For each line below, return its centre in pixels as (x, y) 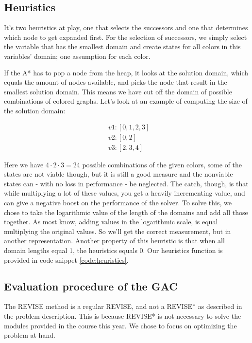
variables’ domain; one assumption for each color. (77, 56)
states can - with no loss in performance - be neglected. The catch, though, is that (126, 183)
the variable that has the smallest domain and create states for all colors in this (122, 46)
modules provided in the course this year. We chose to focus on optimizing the (120, 325)
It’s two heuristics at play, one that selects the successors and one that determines (126, 27)
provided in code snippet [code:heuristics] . (66, 260)
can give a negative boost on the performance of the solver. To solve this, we (118, 203)
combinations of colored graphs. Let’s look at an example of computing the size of (126, 101)
